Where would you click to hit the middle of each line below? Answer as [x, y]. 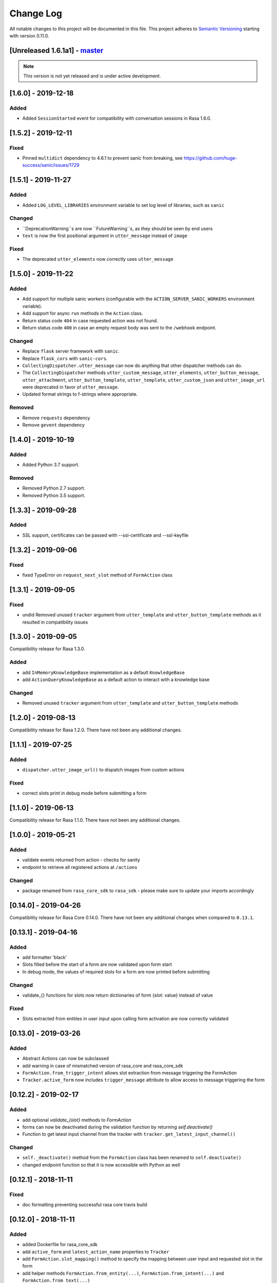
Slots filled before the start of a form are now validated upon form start [97, 964]
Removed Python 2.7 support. [54, 488]
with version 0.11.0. [29, 35]
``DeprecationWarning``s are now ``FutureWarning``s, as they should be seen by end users [117, 228]
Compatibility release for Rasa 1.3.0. [47, 649]
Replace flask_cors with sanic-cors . [65, 358]
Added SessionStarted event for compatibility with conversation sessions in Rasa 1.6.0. [117, 118]
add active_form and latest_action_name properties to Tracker [96, 1252]
